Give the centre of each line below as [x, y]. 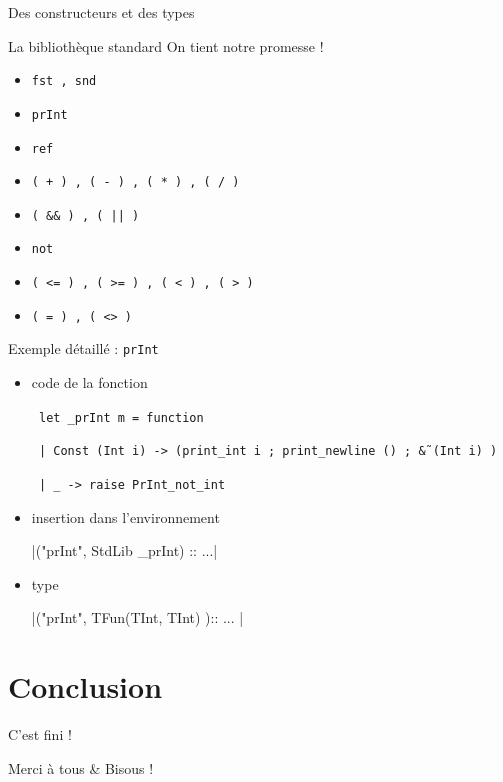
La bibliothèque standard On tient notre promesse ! [166, 45]
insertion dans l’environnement [125, 516]
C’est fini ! [40, 734]
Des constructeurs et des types [101, 12]
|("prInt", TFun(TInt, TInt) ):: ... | [137, 617]
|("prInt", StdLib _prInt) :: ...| [124, 550]
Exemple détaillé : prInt [83, 348]
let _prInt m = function [121, 417]
